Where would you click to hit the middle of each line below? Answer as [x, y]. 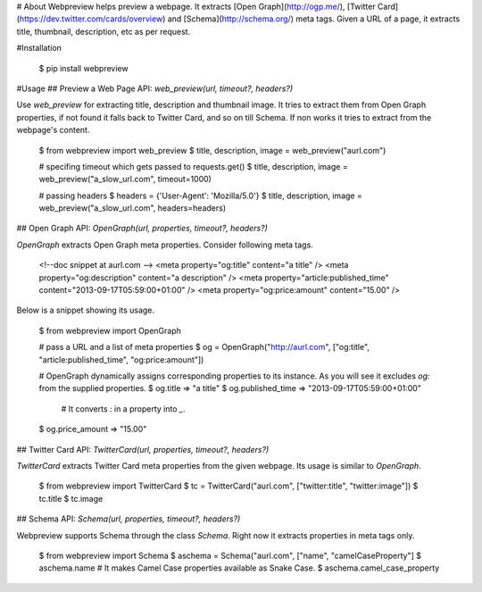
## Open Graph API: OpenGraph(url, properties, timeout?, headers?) [142, 229]
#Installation [39, 48]
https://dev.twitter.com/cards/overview [91, 19]
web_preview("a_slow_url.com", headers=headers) [133, 208]
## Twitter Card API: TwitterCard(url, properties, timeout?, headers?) [143, 449]
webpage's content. [53, 130]
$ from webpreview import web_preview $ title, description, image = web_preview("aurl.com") [212, 150]
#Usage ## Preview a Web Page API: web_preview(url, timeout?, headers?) [155, 88]
